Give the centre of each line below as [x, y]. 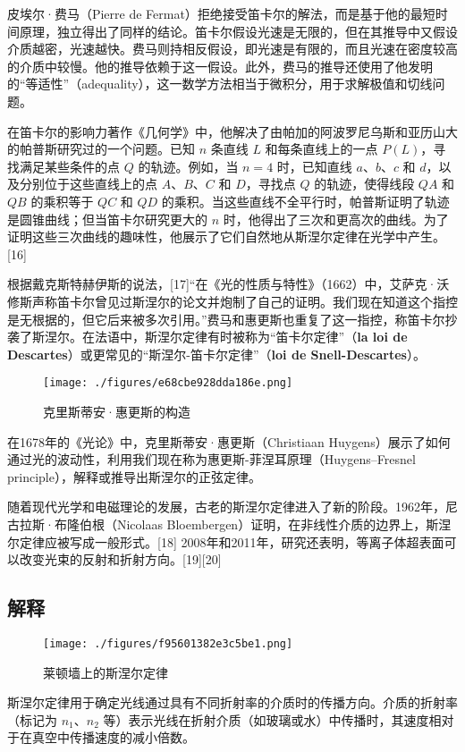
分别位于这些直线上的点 [88, 184]
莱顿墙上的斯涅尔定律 [106, 672]
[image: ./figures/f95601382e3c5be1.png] [168, 643]
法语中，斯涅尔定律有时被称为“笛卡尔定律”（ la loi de [251, 337]
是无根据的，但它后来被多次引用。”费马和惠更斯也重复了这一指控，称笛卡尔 [226, 319]
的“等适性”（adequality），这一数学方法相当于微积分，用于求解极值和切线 [220, 84]
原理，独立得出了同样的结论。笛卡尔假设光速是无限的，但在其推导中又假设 [238, 31]
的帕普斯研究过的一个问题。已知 [101, 149]
